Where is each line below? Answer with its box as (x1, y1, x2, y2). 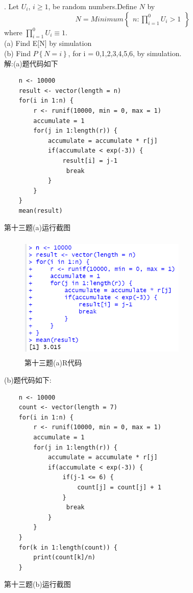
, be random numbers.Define (48, 1, 137, 11)
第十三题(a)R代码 (25, 357, 82, 368)
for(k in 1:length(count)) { (18, 543, 117, 551)
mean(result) (18, 207, 63, 214)
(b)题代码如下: (4, 375, 52, 385)
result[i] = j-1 (62, 157, 117, 164)
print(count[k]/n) (33, 554, 95, 561)
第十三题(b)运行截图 (4, 579, 71, 589)
